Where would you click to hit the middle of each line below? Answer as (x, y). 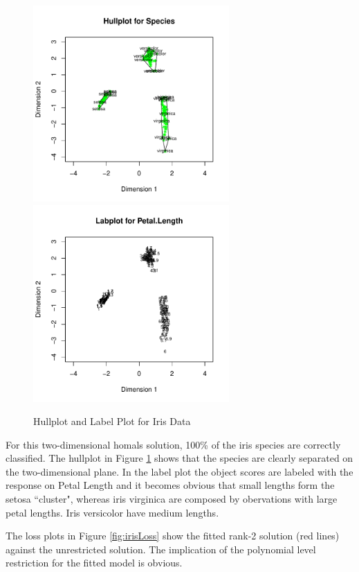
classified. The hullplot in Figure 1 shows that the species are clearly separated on (179, 458)
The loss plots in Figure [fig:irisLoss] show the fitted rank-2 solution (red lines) (173, 536)
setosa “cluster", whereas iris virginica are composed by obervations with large (172, 499)
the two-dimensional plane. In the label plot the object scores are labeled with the (179, 471)
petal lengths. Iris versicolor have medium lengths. (112, 512)
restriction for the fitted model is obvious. (94, 563)
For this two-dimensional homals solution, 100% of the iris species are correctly (173, 444)
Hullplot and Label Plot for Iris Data (112, 421)
